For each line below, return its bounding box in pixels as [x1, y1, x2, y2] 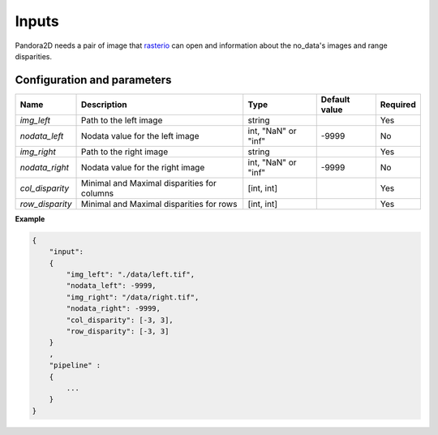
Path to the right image [81, 146, 169, 157]
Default [320, 93, 350, 105]
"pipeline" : [49, 361, 101, 370]
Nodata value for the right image [81, 162, 205, 173]
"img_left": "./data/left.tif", [66, 270, 195, 279]
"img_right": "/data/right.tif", [66, 292, 200, 302]
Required [380, 98, 417, 110]
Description [81, 98, 127, 110]
